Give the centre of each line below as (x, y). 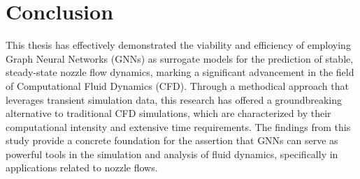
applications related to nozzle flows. (82, 168)
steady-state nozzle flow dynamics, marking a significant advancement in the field (180, 72)
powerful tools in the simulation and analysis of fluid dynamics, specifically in (172, 154)
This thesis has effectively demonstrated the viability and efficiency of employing (178, 45)
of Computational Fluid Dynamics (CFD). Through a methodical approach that (177, 85)
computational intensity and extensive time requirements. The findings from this (178, 126)
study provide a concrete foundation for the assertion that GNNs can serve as (172, 140)
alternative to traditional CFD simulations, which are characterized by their (168, 113)
